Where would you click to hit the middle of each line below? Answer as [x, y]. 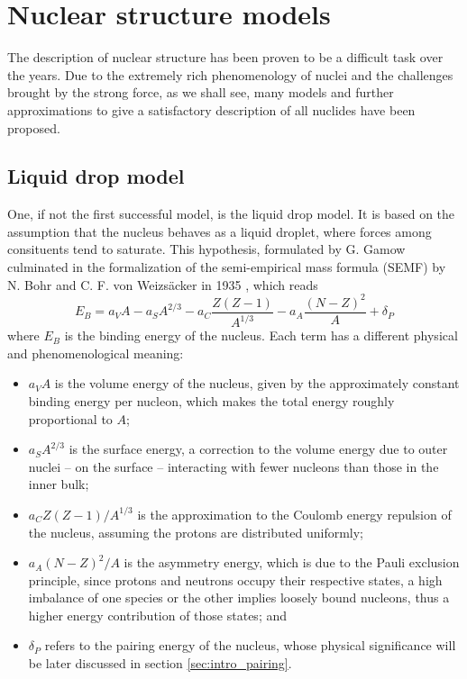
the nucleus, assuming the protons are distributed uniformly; [196, 532]
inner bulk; [59, 484]
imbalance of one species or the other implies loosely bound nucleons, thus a [239, 598]
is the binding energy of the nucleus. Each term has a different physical [261, 335]
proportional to [70, 418]
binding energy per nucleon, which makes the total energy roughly [211, 400]
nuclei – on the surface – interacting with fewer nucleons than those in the [233, 466]
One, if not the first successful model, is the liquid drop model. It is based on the [231, 214]
